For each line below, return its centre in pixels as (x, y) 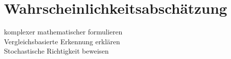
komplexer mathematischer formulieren (63, 32)
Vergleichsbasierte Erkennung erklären (62, 41)
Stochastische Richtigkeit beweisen (56, 51)
